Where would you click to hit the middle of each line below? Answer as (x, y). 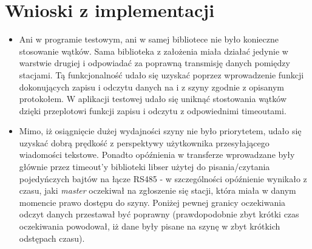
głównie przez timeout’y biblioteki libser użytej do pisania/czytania (144, 167)
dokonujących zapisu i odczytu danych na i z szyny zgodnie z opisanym (151, 87)
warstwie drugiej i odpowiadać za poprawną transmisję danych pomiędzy (154, 63)
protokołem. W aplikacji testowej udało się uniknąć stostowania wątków (153, 99)
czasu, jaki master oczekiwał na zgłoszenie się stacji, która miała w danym (158, 190)
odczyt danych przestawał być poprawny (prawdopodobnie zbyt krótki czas (159, 214)
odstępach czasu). (52, 238)
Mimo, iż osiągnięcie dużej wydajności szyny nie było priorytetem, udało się (160, 131)
